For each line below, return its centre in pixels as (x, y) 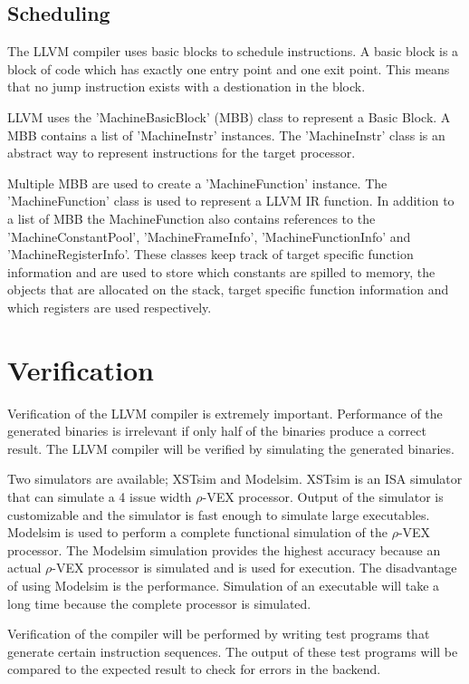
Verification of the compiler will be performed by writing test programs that (219, 634)
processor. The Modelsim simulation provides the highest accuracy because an (224, 549)
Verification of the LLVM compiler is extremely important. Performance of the (225, 413)
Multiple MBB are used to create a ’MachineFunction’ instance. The (197, 183)
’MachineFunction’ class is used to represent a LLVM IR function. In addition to (231, 201)
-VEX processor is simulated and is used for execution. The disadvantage (254, 568)
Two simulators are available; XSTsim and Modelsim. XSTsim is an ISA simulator (235, 479)
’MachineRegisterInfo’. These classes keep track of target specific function (211, 254)
